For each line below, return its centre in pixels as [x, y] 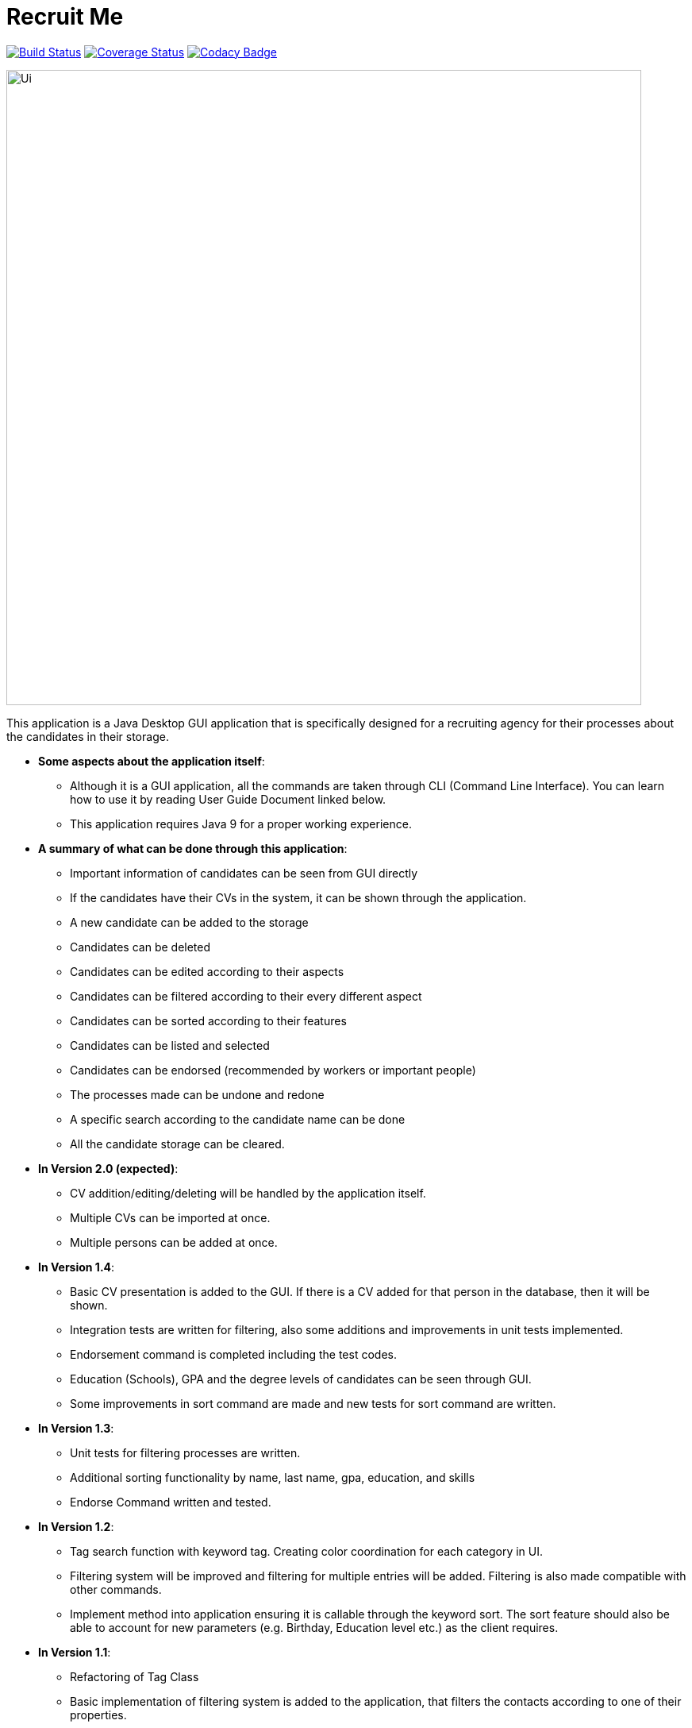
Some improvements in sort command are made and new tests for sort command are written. [313, 1403]
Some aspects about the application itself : [152, 761]
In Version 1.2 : [76, 1526]
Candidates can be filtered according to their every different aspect [246, 996]
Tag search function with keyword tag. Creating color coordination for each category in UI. [306, 1551]
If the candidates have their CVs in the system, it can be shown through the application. [298, 897]
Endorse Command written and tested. [171, 1502]
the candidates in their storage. [88, 736]
